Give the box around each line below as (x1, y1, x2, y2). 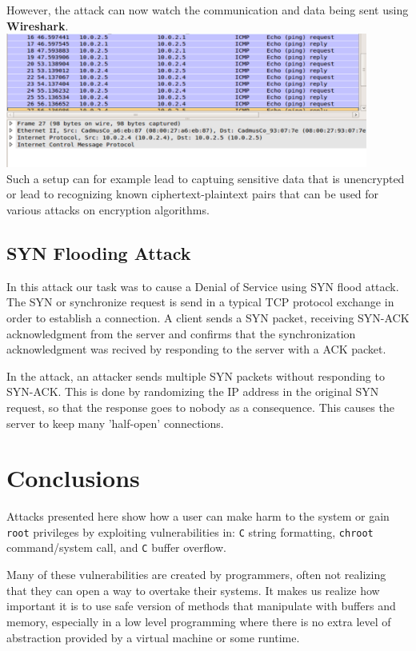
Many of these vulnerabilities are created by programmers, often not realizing (6, 566, 386, 583)
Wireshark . (6, 17, 69, 34)
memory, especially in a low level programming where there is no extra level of (6, 613, 391, 629)
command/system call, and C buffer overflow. (6, 539, 226, 556)
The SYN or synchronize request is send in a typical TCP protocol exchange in (6, 294, 394, 310)
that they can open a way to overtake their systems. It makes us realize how (6, 581, 380, 598)
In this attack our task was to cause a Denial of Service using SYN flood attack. (6, 278, 399, 294)
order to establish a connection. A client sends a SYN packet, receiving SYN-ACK (6, 309, 410, 325)
